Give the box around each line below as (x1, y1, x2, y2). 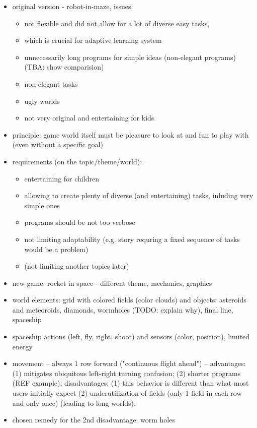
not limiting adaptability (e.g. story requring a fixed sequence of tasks (24, 233, 240, 244)
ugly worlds (24, 95, 60, 106)
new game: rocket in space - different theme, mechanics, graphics (12, 277, 212, 288)
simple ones (24, 200, 60, 210)
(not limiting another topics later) (24, 261, 129, 271)
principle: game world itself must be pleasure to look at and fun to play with (12, 129, 249, 140)
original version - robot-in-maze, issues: (12, 1, 133, 11)
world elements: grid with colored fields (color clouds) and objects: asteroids (12, 294, 246, 305)
